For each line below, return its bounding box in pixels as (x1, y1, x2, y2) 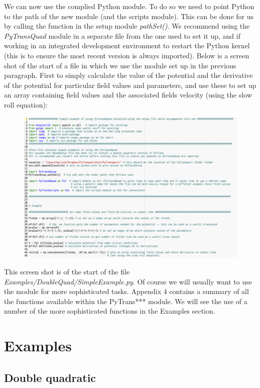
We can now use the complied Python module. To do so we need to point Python (4, 1, 254, 11)
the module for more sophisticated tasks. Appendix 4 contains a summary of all (4, 286, 249, 297)
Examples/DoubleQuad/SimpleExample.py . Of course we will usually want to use (4, 276, 252, 286)
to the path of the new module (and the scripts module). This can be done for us (4, 11, 253, 21)
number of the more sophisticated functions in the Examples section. (4, 306, 215, 316)
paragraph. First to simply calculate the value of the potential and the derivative (4, 70, 253, 80)
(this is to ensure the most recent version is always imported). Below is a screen (4, 50, 249, 60)
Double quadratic (4, 369, 96, 385)
